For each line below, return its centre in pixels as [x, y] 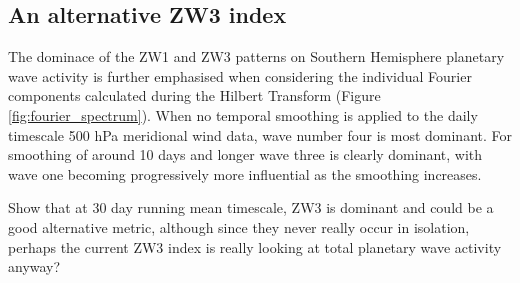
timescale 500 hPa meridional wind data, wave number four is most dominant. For [260, 134]
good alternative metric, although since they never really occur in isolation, [239, 226]
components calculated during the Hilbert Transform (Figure [194, 95]
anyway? [34, 266]
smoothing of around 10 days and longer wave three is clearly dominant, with [245, 154]
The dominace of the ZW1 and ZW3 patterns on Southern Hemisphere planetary [256, 56]
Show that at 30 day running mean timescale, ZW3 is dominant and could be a [251, 207]
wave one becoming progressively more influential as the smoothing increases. [245, 173]
